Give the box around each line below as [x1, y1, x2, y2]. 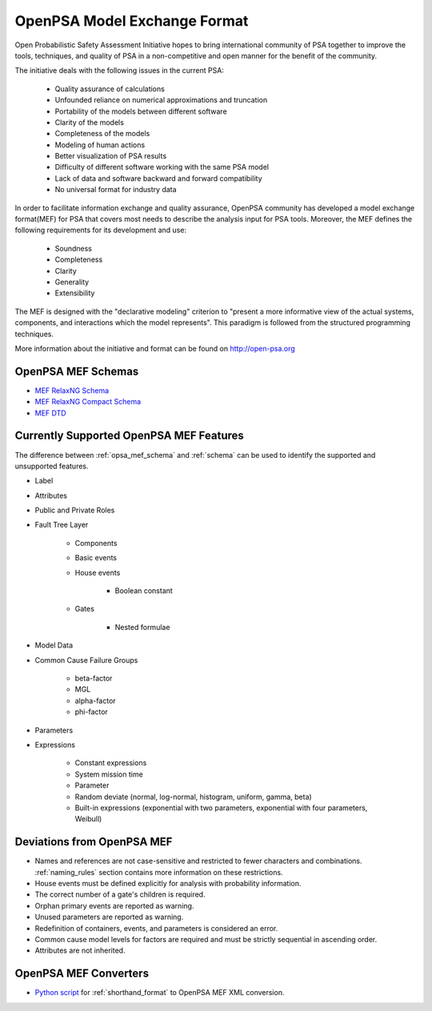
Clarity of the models [54, 117, 124, 127]
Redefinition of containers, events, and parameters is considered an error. [34, 923, 278, 933]
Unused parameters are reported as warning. [34, 913, 184, 922]
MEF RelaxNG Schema [34, 385, 110, 395]
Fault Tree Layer [34, 520, 89, 530]
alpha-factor [74, 696, 116, 705]
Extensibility [54, 288, 95, 298]
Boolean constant [114, 586, 174, 596]
